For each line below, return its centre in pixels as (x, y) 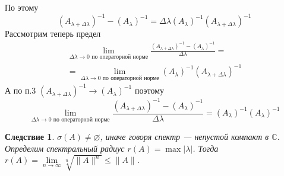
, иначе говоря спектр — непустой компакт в (184, 137)
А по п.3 (20, 90)
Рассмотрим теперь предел (53, 33)
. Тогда (206, 148)
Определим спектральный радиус (65, 148)
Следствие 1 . (30, 137)
